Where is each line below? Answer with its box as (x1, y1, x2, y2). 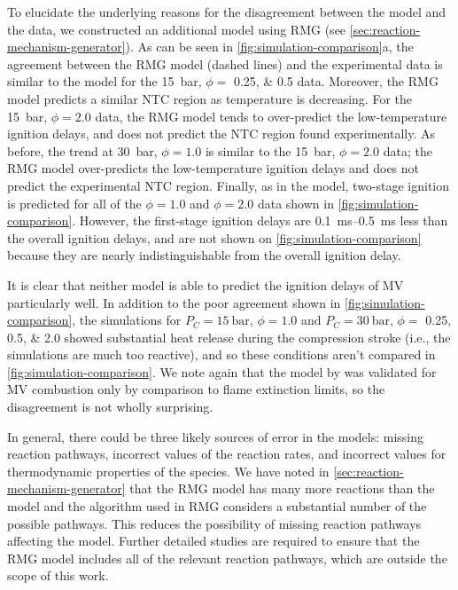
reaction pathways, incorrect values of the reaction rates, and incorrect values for (7, 444, 446, 463)
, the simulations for (72, 311, 182, 329)
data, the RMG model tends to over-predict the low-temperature (95, 106, 447, 125)
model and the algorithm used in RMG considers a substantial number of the (7, 497, 427, 515)
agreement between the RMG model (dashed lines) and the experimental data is (7, 54, 443, 73)
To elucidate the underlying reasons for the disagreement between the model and (7, 3, 446, 20)
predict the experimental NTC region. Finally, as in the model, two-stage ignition (7, 176, 450, 194)
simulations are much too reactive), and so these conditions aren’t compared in (7, 345, 436, 364)
